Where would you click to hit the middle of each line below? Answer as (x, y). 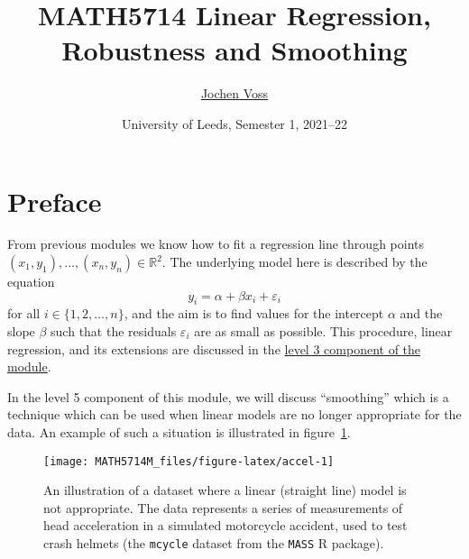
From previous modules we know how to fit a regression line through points (216, 244)
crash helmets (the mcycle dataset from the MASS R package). (214, 543)
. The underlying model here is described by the (294, 262)
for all (24, 313)
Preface (55, 201)
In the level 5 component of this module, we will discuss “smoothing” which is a (228, 396)
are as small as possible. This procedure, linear (323, 331)
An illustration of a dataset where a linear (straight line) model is (225, 490)
